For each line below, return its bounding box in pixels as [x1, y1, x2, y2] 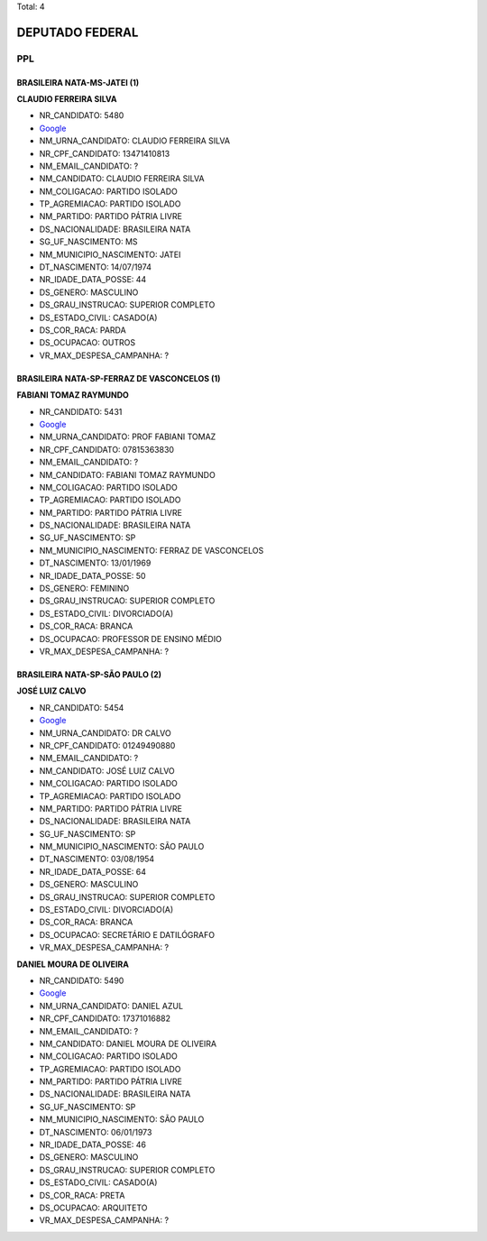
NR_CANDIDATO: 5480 [39, 110, 124, 121]
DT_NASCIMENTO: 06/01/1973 [39, 1126, 152, 1137]
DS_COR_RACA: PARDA [39, 325, 126, 336]
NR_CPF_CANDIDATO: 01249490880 [39, 740, 176, 750]
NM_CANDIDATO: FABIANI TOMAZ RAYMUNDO [39, 469, 216, 480]
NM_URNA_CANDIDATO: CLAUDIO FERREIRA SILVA [39, 135, 230, 146]
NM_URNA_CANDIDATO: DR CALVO [39, 727, 171, 739]
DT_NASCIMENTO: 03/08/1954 [39, 853, 155, 865]
